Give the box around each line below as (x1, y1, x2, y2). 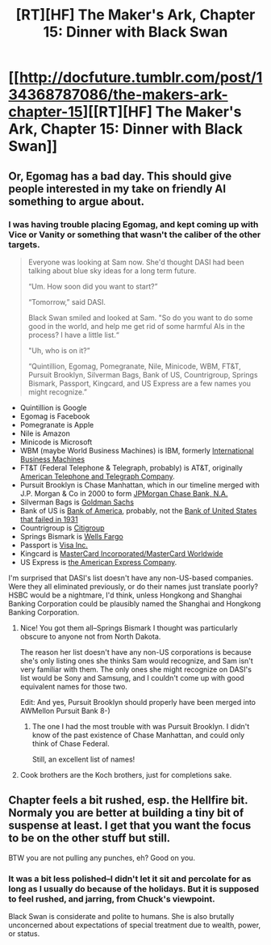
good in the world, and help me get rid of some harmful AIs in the (27, 321, 245, 331)
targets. (8, 238, 40, 250)
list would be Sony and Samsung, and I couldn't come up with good (19, 673, 244, 682)
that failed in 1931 (19, 514, 78, 524)
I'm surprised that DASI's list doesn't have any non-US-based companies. (8, 572, 254, 583)
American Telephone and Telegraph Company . (19, 471, 175, 481)
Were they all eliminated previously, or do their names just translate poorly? (8, 581, 258, 591)
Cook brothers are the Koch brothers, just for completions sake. (19, 770, 232, 779)
